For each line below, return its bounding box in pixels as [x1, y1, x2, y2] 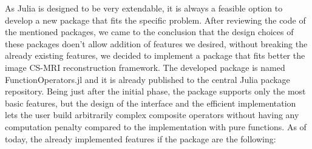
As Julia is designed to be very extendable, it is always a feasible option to [5, 2, 283, 14]
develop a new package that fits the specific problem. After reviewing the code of [5, 13, 306, 26]
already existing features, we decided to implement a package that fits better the [5, 49, 305, 62]
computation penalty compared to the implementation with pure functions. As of [5, 120, 307, 133]
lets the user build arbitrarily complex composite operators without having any [5, 108, 299, 121]
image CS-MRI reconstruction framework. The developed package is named [5, 61, 285, 73]
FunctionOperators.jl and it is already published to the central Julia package [5, 73, 290, 85]
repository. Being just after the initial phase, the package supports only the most [5, 85, 306, 98]
